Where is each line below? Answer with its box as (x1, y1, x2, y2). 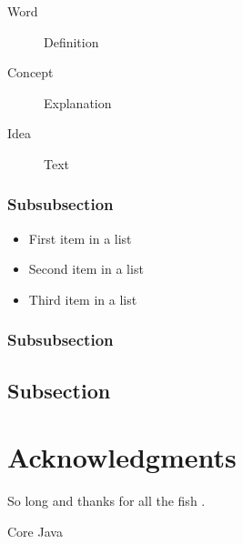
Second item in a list (28, 259, 144, 278)
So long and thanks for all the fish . (7, 491, 206, 510)
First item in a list (28, 228, 132, 247)
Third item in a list (28, 289, 137, 308)
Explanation (44, 93, 112, 112)
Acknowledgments (7, 438, 237, 476)
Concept (7, 63, 54, 82)
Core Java (7, 521, 63, 540)
